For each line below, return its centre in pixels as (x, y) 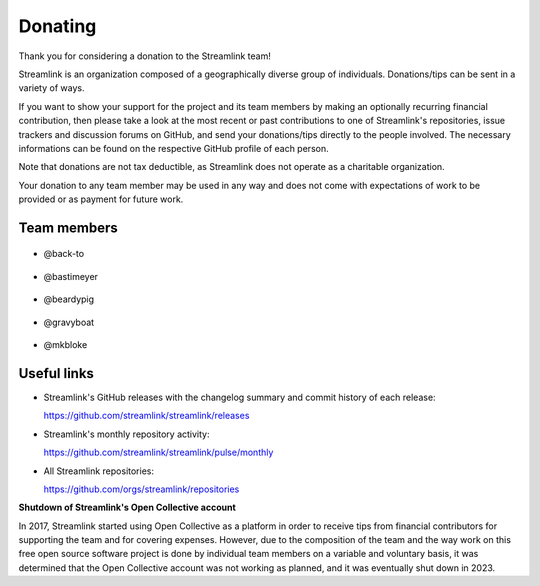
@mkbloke (65, 345)
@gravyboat (69, 322)
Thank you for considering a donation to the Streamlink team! (145, 56)
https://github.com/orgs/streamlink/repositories (141, 489)
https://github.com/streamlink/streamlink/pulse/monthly (158, 452)
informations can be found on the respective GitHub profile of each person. (173, 148)
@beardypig (69, 299)
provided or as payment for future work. (101, 199)
